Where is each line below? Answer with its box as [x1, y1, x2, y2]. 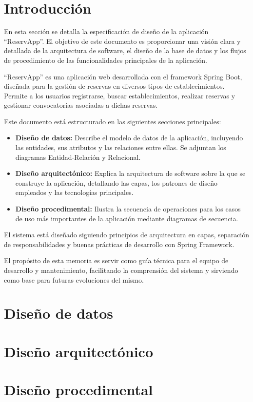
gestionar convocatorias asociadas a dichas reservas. [4, 100, 158, 110]
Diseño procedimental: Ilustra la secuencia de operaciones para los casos [15, 204, 241, 214]
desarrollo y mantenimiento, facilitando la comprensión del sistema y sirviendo [4, 265, 238, 275]
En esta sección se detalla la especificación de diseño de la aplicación [4, 26, 209, 37]
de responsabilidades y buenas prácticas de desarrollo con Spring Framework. [4, 239, 234, 249]
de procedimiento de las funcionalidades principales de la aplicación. [4, 55, 207, 65]
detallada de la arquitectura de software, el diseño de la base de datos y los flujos [4, 45, 246, 56]
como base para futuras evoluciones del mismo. [4, 274, 144, 285]
